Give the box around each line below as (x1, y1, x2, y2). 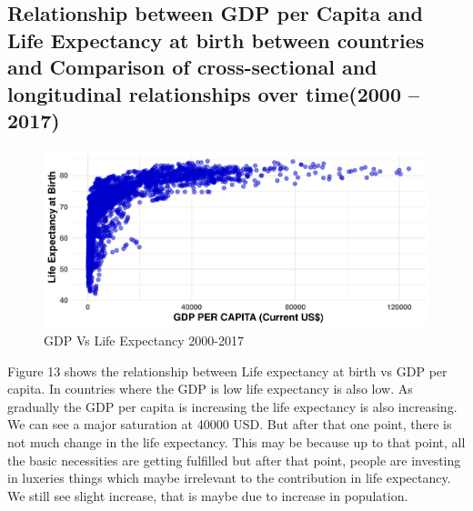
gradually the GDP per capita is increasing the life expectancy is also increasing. (7, 396, 458, 416)
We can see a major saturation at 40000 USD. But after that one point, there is (7, 415, 452, 434)
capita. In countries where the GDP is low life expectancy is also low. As (7, 379, 413, 398)
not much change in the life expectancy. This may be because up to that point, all (7, 433, 466, 452)
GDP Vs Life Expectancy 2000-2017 (44, 331, 244, 350)
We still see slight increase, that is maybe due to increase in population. (7, 486, 408, 505)
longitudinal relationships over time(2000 (7, 79, 401, 107)
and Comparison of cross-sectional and (7, 53, 377, 81)
